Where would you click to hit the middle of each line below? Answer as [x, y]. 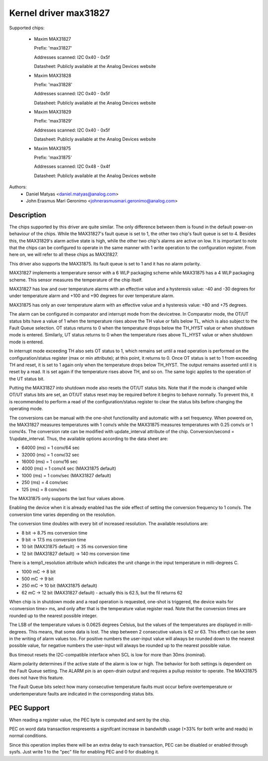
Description [28, 215]
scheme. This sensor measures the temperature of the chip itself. [76, 280]
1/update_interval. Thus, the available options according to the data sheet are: [89, 439]
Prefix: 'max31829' [53, 121]
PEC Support [29, 708]
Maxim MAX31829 [53, 112]
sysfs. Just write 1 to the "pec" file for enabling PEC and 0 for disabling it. [84, 752]
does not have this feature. [36, 678]
